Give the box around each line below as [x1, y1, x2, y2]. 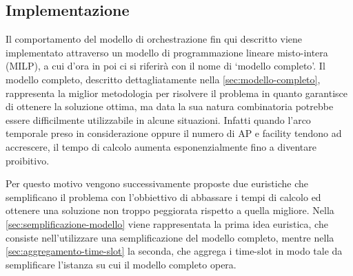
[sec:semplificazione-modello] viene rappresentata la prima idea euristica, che [6, 216, 328, 231]
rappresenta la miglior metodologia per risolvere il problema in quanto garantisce [6, 85, 348, 100]
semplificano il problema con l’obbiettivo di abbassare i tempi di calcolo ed [6, 189, 321, 204]
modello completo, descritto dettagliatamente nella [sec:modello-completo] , [6, 72, 321, 86]
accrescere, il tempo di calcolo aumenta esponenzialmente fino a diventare [6, 139, 316, 153]
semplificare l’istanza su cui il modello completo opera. [6, 257, 236, 271]
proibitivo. [6, 153, 50, 167]
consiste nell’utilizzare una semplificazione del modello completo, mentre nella [6, 230, 334, 244]
